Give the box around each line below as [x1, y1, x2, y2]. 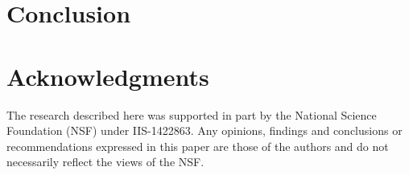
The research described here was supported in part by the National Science [6, 106, 377, 123]
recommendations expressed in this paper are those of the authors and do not [6, 137, 389, 154]
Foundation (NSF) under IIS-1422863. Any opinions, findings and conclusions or [6, 122, 403, 139]
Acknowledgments [6, 59, 209, 92]
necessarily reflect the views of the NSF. [6, 153, 204, 170]
